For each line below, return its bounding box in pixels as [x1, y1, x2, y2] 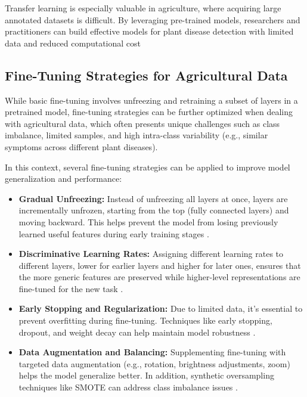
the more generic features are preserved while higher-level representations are [18, 271, 300, 283]
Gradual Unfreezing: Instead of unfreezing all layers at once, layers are [18, 192, 288, 204]
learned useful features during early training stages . [18, 227, 209, 240]
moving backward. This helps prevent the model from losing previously [18, 215, 278, 228]
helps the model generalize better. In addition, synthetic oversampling [18, 369, 274, 382]
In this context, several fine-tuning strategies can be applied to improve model [5, 160, 290, 173]
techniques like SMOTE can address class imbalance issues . [18, 381, 238, 393]
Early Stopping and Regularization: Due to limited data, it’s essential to [18, 302, 303, 315]
